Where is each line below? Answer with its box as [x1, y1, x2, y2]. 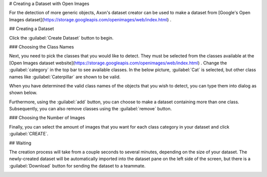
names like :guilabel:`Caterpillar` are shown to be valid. [9, 74, 121, 80]
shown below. [9, 89, 38, 96]
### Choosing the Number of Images [9, 115, 85, 121]
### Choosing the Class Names [9, 44, 74, 49]
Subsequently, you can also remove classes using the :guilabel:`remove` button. [9, 106, 172, 112]
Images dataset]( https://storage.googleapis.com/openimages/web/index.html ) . [9, 16, 172, 22]
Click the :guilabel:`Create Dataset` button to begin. [9, 35, 114, 41]
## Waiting [9, 140, 32, 146]
